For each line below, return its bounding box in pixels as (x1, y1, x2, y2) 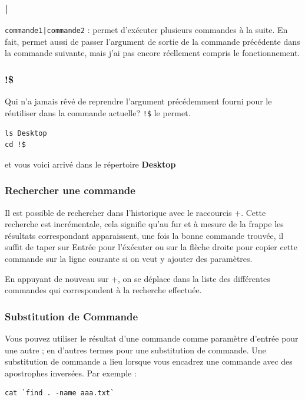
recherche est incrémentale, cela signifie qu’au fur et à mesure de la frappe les (5, 218, 284, 230)
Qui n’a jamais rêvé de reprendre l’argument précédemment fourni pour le (5, 95, 272, 107)
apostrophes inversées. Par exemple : (5, 366, 137, 379)
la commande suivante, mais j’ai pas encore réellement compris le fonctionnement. (5, 47, 300, 59)
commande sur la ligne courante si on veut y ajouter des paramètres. (5, 252, 253, 264)
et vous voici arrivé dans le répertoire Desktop (5, 158, 176, 170)
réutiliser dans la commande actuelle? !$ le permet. (5, 106, 191, 119)
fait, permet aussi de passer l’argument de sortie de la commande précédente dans (5, 35, 300, 47)
